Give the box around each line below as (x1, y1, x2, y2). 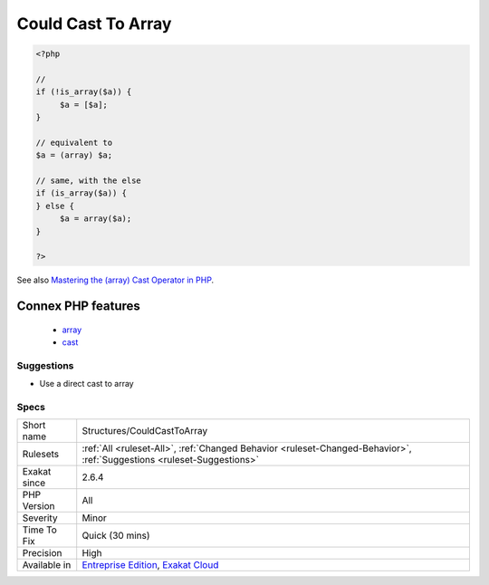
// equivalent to (35, 137, 113, 148)
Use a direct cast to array (39, 379, 135, 389)
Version (22, 500, 55, 513)
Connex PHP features (16, 299, 140, 314)
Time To (22, 523, 58, 536)
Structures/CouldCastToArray (81, 425, 208, 437)
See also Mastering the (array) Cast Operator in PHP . (16, 274, 215, 285)
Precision (22, 547, 62, 560)
